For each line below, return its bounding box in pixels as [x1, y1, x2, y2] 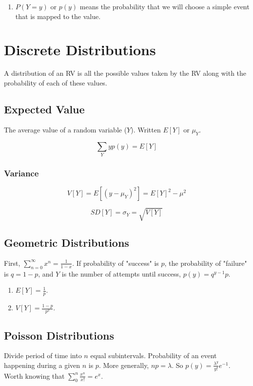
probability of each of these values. [4, 77, 107, 87]
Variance [4, 167, 39, 179]
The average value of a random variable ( [4, 124, 127, 134]
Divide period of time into [4, 350, 82, 361]
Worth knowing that [4, 370, 65, 381]
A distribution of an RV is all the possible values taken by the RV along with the [4, 68, 247, 78]
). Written [131, 124, 161, 134]
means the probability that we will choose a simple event [79, 1, 250, 11]
